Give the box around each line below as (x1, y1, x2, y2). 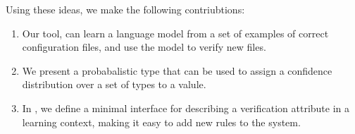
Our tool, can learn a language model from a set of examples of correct (22, 25, 329, 40)
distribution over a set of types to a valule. (22, 77, 206, 92)
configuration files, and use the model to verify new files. (22, 39, 266, 54)
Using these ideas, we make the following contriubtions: (6, 2, 245, 16)
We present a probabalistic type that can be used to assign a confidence (22, 63, 332, 78)
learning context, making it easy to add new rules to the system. (22, 114, 301, 129)
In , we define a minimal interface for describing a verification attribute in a (22, 100, 350, 115)
